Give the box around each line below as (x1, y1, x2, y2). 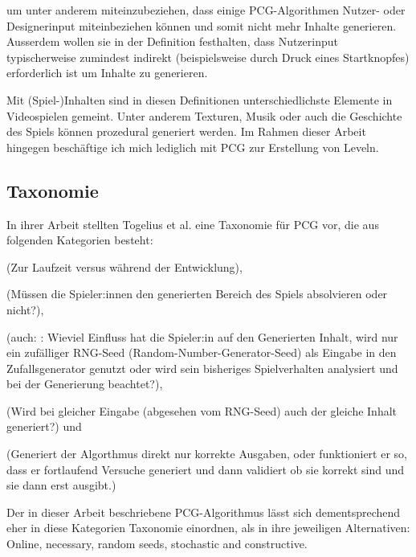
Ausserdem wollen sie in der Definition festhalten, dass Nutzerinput (6, 33, 338, 50)
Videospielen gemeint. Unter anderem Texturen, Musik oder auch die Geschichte (6, 107, 402, 124)
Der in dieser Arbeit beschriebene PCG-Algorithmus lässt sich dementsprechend (6, 503, 401, 520)
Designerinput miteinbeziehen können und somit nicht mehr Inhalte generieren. (6, 17, 397, 34)
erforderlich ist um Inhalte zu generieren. (6, 64, 208, 81)
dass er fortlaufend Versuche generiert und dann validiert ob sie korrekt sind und (6, 461, 405, 477)
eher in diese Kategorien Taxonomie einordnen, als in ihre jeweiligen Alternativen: (6, 519, 410, 536)
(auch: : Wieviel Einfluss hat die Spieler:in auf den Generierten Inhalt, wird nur (6, 328, 398, 345)
